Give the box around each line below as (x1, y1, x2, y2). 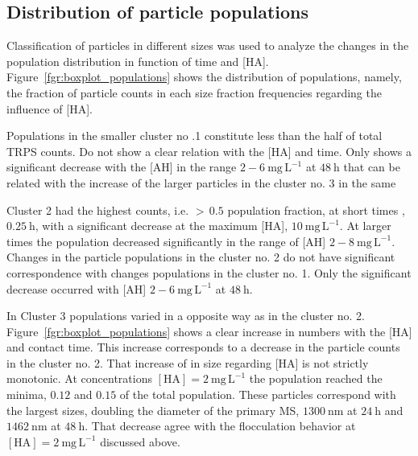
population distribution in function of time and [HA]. (6, 52, 269, 69)
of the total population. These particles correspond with (119, 386, 396, 403)
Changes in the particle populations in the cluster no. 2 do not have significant (6, 249, 395, 265)
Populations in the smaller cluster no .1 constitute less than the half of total (6, 127, 383, 144)
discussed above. (100, 433, 180, 450)
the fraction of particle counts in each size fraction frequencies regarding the (6, 84, 382, 101)
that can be (343, 158, 400, 175)
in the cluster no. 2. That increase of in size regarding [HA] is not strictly (6, 354, 369, 371)
